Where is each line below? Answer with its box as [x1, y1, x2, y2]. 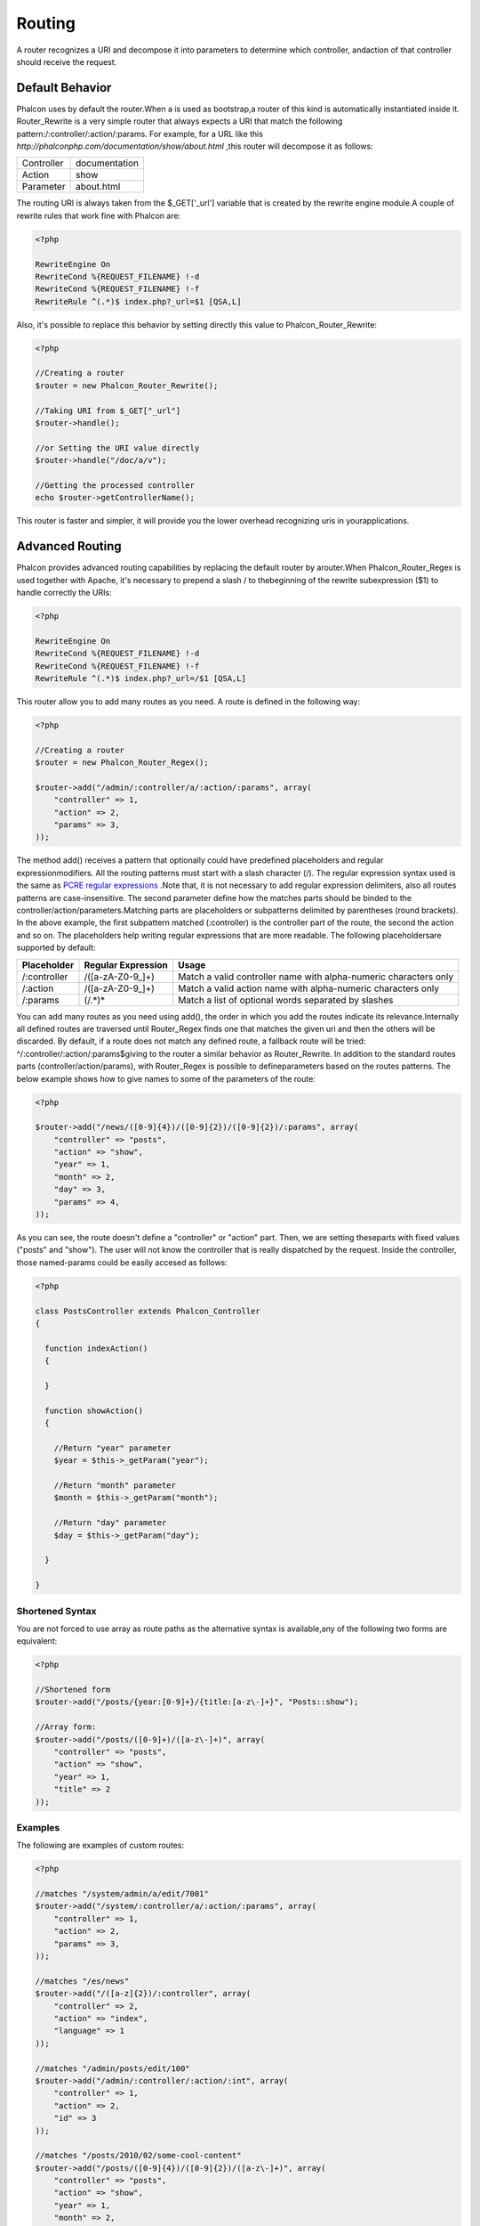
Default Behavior [16, 80, 112, 95]
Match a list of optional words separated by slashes [178, 994, 394, 1006]
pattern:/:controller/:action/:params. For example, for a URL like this [16, 128, 264, 139]
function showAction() [44, 1405, 144, 1416]
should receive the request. [16, 56, 117, 67]
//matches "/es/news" [35, 1976, 130, 1986]
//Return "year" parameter [53, 1442, 172, 1453]
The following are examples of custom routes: [16, 1840, 185, 1851]
